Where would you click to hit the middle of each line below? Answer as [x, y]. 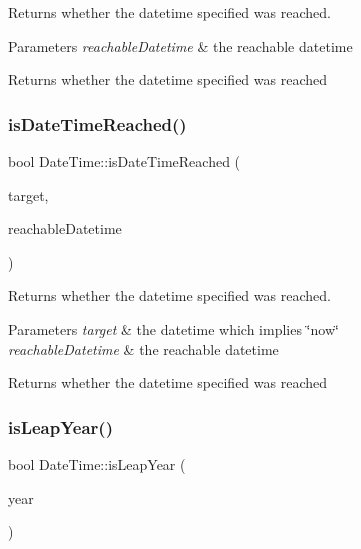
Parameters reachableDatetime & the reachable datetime [180, 45]
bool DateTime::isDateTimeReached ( [124, 161]
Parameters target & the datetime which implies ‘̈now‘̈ [173, 328]
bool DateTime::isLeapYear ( [97, 463]
